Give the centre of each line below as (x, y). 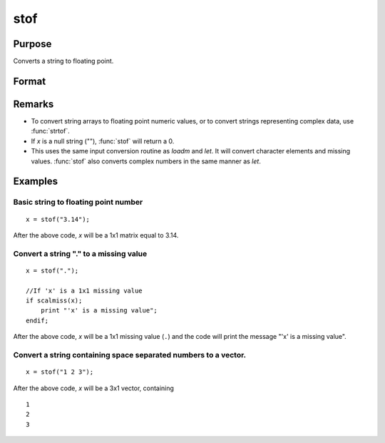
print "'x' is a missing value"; (99, 311)
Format (30, 81)
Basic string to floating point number (78, 202)
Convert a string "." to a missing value (80, 253)
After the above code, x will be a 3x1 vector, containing (94, 388)
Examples (36, 182)
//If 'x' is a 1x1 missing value (84, 290)
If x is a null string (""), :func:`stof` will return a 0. (103, 141)
